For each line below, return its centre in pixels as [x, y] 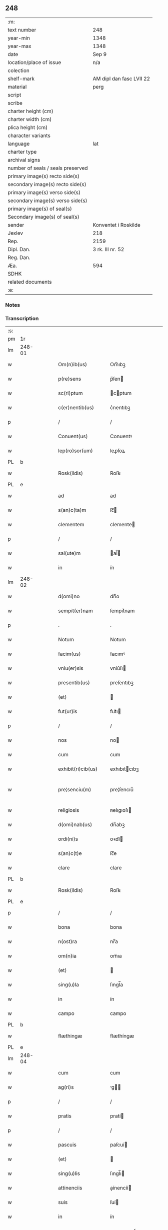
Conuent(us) [73, 436]
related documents [30, 282]
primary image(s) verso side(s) [44, 192]
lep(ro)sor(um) [76, 451]
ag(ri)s [66, 1087]
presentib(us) [74, 683]
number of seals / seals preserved [48, 168]
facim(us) [69, 654]
